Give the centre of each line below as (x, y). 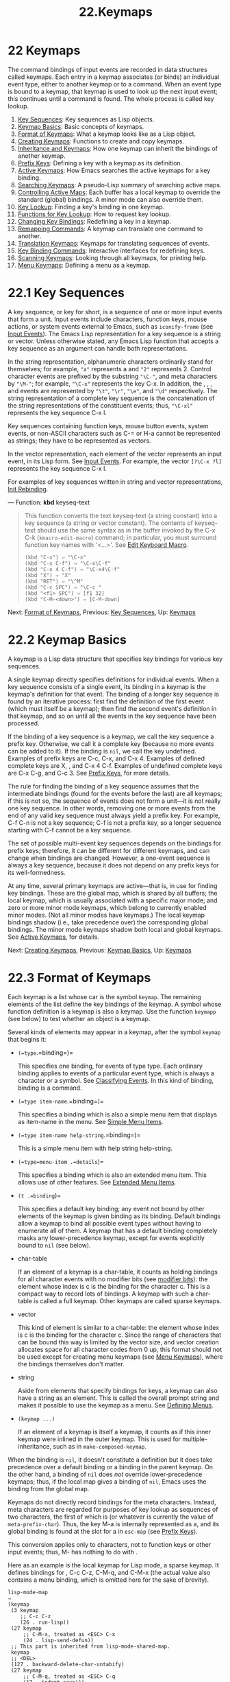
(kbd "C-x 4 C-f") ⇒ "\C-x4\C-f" (72, 569)
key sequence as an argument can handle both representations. (98, 348)
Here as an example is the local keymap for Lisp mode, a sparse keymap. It (113, 1565)
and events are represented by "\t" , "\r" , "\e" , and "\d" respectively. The (113, 390)
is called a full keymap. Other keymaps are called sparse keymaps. (128, 1300)
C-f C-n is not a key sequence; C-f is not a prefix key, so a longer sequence (115, 822)
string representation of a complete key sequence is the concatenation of (111, 398)
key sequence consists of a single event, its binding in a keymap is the (107, 686)
